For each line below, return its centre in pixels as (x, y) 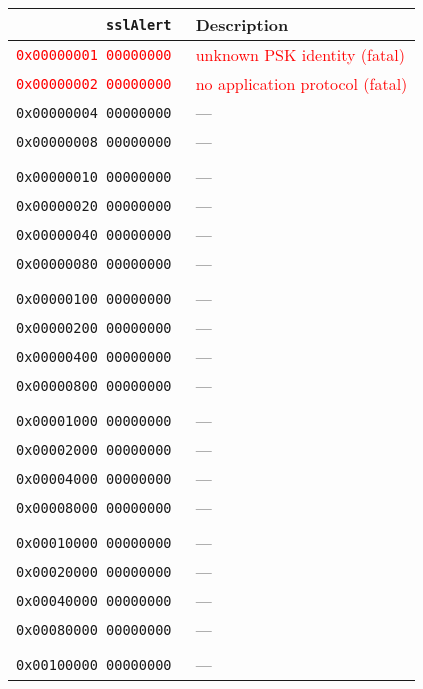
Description (242, 24)
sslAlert (139, 24)
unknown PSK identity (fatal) (300, 54)
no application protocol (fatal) (301, 83)
